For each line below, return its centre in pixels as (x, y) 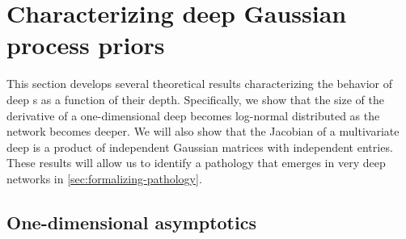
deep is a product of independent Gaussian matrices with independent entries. (200, 147)
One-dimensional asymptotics (131, 222)
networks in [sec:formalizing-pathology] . (104, 178)
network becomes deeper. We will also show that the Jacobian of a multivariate (203, 131)
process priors (86, 45)
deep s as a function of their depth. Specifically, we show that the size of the (195, 99)
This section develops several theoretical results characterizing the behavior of (200, 84)
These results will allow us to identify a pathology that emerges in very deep (196, 163)
